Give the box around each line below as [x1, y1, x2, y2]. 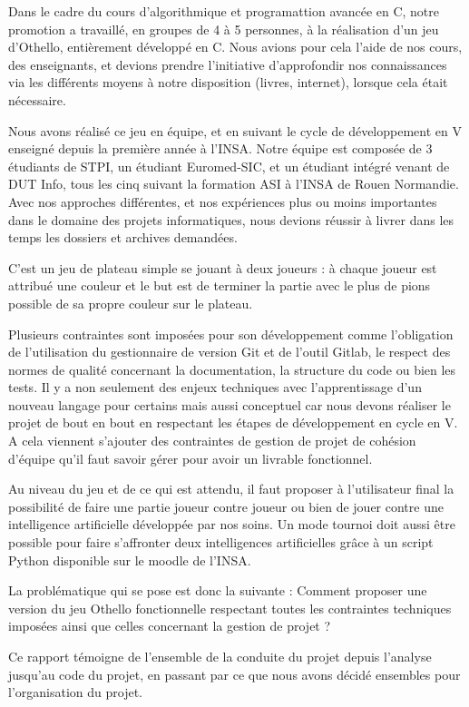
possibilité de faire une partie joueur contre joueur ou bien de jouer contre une [8, 496, 444, 516]
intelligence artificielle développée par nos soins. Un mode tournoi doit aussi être [8, 515, 455, 534]
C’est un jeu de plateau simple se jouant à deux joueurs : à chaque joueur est [8, 258, 437, 277]
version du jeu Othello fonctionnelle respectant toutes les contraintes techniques [8, 598, 452, 617]
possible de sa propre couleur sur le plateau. [8, 293, 253, 312]
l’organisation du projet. [8, 682, 142, 702]
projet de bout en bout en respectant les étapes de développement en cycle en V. [8, 413, 458, 432]
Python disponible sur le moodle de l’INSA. [8, 550, 251, 569]
